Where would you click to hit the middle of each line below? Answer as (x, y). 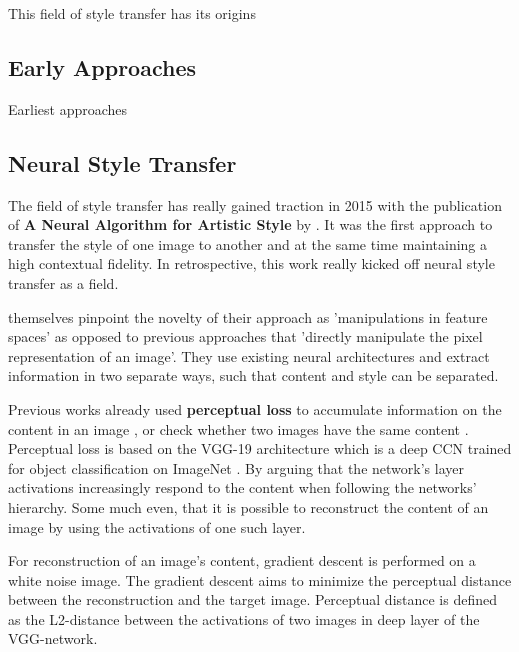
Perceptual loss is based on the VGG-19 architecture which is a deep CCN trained (260, 448)
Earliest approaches (68, 108)
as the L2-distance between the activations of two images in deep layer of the (244, 618)
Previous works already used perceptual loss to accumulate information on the (255, 408)
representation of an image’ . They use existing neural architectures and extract (249, 355)
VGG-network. (53, 638)
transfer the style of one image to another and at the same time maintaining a (248, 243)
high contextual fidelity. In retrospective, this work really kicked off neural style (251, 263)
